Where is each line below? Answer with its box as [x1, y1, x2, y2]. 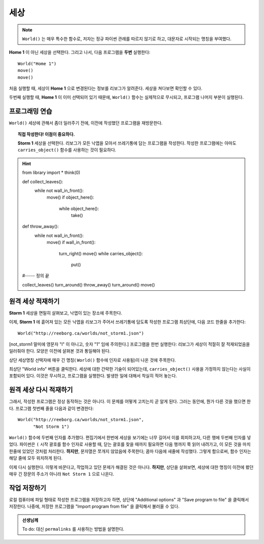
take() [71, 213, 83, 218]
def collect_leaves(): [22, 179, 64, 185]
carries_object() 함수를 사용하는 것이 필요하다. [18, 147, 117, 153]
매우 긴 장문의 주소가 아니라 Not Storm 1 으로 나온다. [9, 471, 114, 477]
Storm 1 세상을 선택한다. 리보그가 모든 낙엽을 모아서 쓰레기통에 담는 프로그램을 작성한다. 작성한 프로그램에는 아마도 [18, 140, 237, 146]
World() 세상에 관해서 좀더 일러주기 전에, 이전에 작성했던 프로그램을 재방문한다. [9, 120, 163, 126]
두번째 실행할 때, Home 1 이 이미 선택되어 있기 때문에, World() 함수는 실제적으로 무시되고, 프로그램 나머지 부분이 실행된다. [9, 95, 244, 100]
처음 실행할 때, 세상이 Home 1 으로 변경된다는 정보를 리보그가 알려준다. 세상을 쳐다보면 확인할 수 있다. [9, 85, 202, 91]
